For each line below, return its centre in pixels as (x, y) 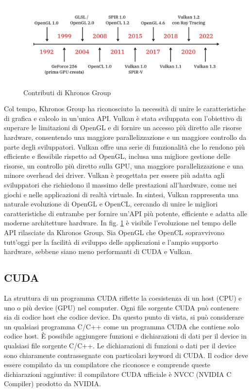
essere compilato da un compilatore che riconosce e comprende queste (107, 365)
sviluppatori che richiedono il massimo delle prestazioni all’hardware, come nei (120, 185)
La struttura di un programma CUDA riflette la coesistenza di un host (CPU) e (123, 298)
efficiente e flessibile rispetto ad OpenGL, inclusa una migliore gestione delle (117, 156)
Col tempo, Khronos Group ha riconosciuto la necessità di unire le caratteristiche (125, 109)
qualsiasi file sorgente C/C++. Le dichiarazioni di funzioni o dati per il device (120, 345)
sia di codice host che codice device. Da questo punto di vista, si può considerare (124, 317)
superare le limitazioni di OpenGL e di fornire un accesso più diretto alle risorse (123, 128)
